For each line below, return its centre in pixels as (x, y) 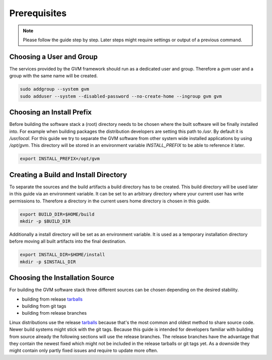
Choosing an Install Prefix (51, 113)
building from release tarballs (52, 299)
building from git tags (44, 306)
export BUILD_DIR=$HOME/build (57, 214)
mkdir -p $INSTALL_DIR (48, 262)
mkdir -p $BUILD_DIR (45, 221)
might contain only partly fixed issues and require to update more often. (84, 350)
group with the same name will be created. (54, 76)
